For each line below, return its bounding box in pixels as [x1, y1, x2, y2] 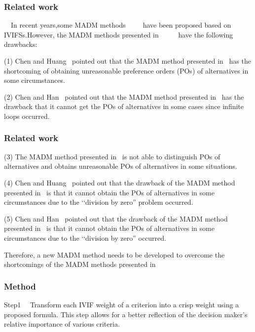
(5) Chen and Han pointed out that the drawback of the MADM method [4, 213, 228, 223]
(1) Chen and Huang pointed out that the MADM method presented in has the [4, 56, 251, 66]
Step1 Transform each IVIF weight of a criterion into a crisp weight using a [4, 299, 239, 309]
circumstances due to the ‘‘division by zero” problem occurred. [4, 197, 193, 207]
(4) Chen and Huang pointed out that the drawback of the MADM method [4, 177, 235, 187]
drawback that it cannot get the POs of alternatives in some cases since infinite [4, 101, 244, 111]
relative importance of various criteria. [4, 319, 120, 329]
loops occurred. [4, 111, 50, 121]
